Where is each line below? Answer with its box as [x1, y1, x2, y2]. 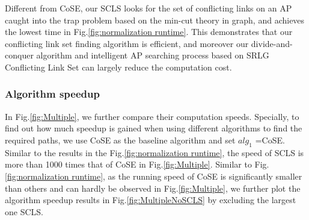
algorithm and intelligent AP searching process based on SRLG [36, 49, 269, 61]
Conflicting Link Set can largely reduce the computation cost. [5, 60, 232, 73]
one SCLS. [5, 205, 43, 218]
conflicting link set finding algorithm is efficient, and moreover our [5, 37, 249, 49]
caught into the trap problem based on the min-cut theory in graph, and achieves [5, 13, 305, 26]
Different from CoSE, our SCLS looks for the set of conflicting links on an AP [5, 2, 292, 14]
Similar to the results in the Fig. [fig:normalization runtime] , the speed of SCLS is [5, 146, 304, 159]
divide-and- [251, 37, 293, 49]
